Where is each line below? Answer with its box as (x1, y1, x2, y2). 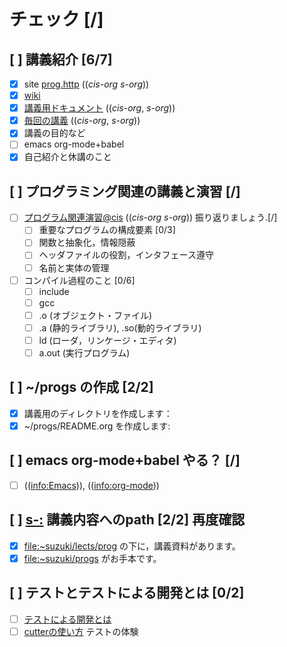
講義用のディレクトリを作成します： (23, 407, 173, 419)
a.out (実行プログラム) (38, 346, 131, 359)
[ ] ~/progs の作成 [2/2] (9, 379, 154, 396)
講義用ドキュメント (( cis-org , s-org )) (23, 102, 176, 114)
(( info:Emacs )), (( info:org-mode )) (23, 479, 160, 491)
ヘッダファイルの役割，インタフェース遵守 (38, 249, 214, 261)
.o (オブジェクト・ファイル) (38, 309, 153, 321)
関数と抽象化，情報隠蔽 (38, 236, 136, 249)
